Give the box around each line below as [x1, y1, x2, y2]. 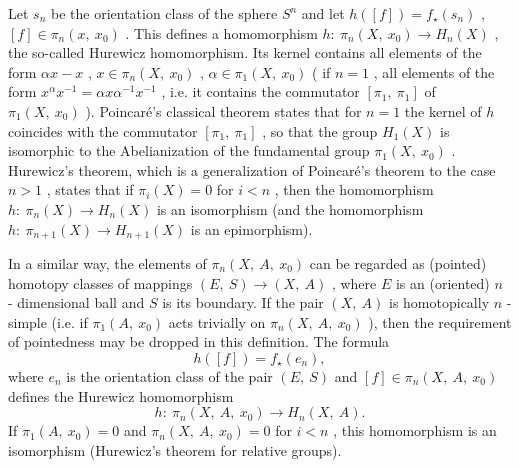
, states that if [46, 179, 134, 200]
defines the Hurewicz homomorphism [8, 385, 234, 406]
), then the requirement [368, 311, 512, 332]
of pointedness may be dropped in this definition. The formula [8, 331, 390, 352]
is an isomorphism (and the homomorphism [156, 198, 424, 219]
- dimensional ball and [8, 292, 145, 313]
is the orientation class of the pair [66, 365, 273, 386]
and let [301, 3, 345, 23]
